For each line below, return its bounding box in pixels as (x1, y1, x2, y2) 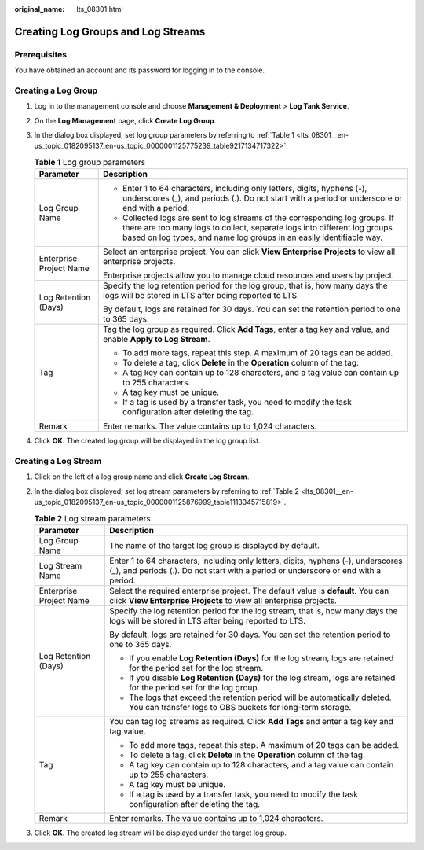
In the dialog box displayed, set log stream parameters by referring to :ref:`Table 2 (34, 486, 300, 495)
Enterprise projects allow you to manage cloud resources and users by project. (103, 270, 394, 281)
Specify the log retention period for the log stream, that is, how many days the (109, 605, 398, 616)
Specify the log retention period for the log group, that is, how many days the (103, 280, 388, 291)
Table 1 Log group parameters (34, 157, 145, 168)
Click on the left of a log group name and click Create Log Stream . (34, 472, 250, 481)
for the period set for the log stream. (129, 662, 264, 673)
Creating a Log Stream (14, 456, 102, 466)
